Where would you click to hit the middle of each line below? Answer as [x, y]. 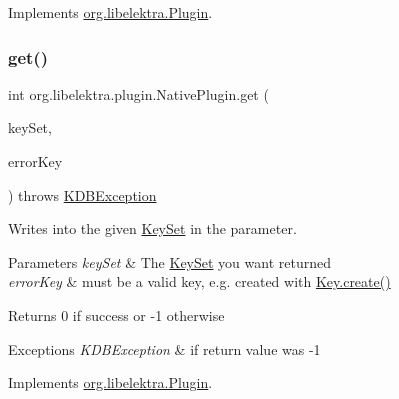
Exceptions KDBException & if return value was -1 [164, 348]
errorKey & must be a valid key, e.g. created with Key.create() [199, 281]
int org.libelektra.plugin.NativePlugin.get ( [138, 93]
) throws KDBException [82, 194]
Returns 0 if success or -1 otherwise [116, 314]
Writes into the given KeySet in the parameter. [152, 228]
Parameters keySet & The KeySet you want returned [169, 261]
